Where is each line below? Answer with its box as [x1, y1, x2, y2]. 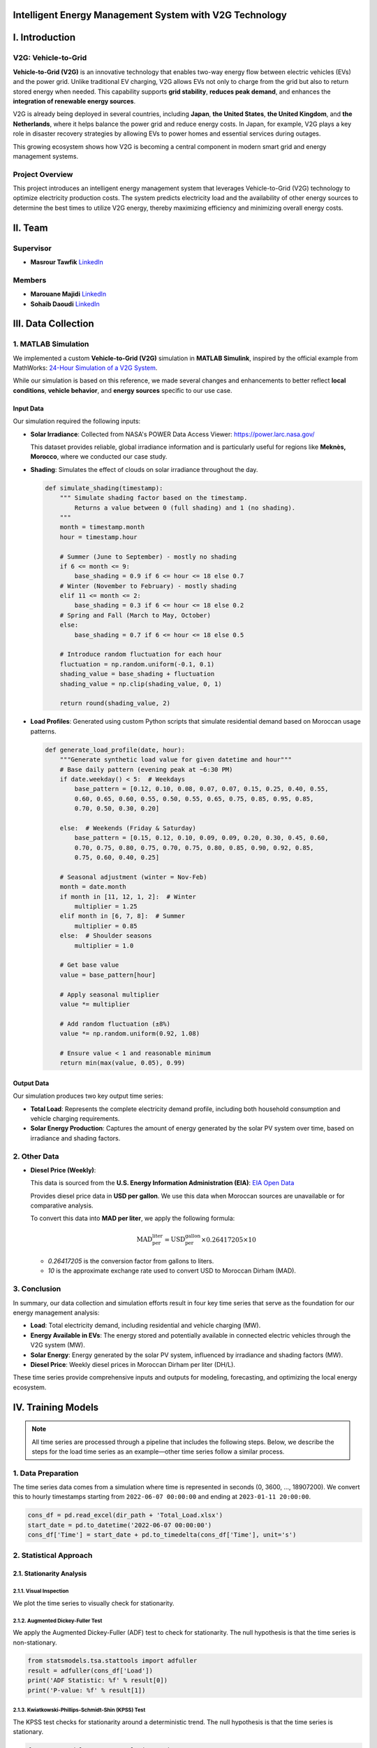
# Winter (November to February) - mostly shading [59, 582, 237, 590]
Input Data [13, 404, 45, 413]
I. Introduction [13, 31, 76, 43]
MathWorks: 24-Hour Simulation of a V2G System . [13, 364, 158, 372]
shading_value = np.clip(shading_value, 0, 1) [59, 680, 223, 688]
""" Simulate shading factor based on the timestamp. [59, 494, 248, 502]
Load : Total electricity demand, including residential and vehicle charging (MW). [30, 1321, 261, 1330]
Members [13, 275, 47, 285]
